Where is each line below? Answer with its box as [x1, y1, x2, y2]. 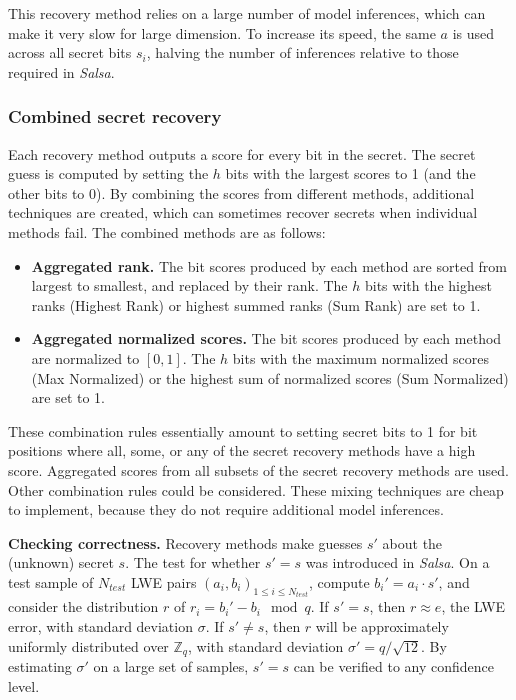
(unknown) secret [8, 552, 114, 573]
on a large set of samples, [93, 655, 249, 676]
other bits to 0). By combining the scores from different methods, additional [8, 182, 475, 203]
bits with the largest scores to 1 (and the [225, 163, 476, 184]
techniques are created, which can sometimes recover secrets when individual [8, 202, 478, 223]
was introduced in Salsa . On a [305, 552, 490, 573]
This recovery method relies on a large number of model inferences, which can [8, 3, 486, 23]
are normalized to [31, 347, 140, 368]
